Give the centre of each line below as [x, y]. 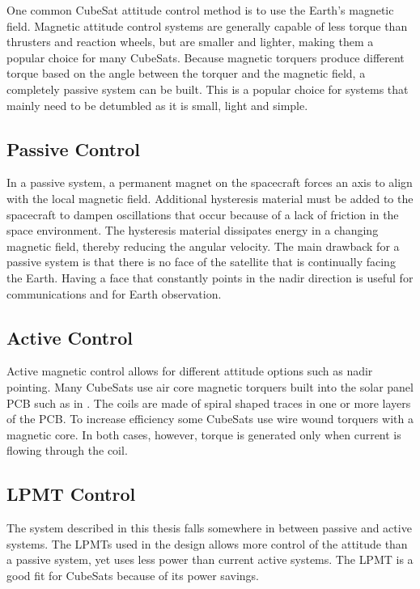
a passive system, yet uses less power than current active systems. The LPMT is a [210, 559]
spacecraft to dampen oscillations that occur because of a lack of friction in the [203, 214]
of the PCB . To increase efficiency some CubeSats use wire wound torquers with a [210, 419]
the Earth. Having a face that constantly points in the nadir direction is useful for [210, 277]
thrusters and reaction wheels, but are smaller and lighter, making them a [190, 42]
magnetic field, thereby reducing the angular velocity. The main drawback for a [203, 246]
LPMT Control [71, 494]
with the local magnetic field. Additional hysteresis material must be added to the [210, 198]
